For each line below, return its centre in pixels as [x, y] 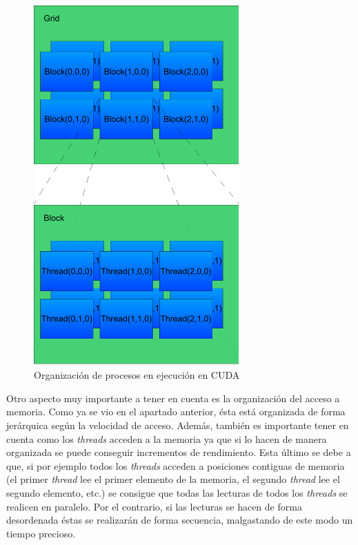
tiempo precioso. [41, 533]
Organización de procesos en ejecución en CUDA [137, 375]
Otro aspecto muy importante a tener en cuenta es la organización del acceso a [173, 398]
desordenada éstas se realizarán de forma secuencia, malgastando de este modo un [180, 520]
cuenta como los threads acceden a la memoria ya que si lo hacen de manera [167, 438]
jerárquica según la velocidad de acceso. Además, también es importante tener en [178, 425]
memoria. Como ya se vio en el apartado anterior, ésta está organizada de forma [176, 412]
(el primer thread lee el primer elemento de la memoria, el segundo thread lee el [173, 479]
